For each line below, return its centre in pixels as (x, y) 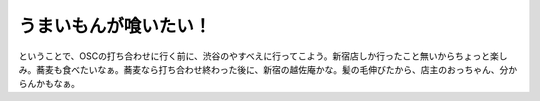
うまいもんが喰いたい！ (115, 26)
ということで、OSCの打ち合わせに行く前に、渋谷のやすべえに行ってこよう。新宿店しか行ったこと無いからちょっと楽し (263, 56)
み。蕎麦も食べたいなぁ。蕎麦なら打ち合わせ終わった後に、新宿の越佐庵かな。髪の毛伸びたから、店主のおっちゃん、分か (268, 69)
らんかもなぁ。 (49, 84)
